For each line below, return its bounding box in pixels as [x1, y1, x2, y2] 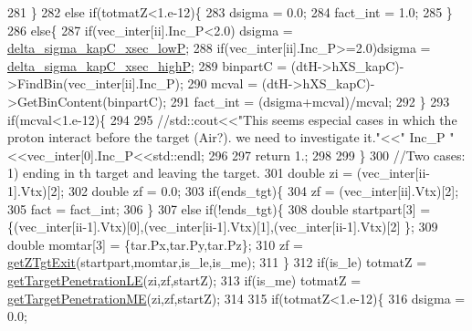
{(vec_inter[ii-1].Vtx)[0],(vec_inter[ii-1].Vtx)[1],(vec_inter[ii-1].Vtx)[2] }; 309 [7, 217, 438, 236]
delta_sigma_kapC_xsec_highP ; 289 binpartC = [7, 56, 288, 75]
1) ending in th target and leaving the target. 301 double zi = [7, 163, 353, 182]
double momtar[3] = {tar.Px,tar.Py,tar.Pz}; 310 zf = [7, 234, 303, 253]
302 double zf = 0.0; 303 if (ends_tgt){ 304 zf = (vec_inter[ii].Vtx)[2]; [68, 181, 459, 200]
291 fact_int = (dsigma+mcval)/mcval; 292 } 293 [170, 91, 450, 110]
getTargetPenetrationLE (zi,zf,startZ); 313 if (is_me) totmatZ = [7, 270, 362, 289]
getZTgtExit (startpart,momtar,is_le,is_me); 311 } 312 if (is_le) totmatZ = [7, 253, 427, 272]
